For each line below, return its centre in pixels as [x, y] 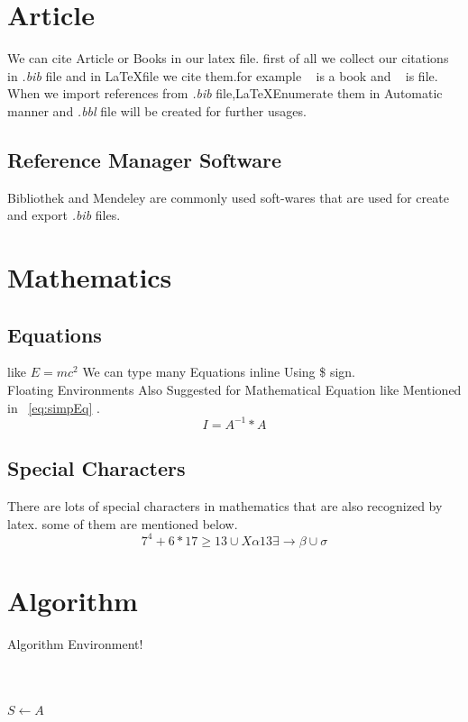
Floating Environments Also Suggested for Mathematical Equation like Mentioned [234, 390]
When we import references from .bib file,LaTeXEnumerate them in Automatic [225, 93]
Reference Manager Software [144, 159]
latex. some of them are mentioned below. [123, 523]
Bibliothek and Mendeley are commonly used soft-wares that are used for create [228, 197]
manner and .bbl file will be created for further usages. [157, 110]
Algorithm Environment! [75, 643]
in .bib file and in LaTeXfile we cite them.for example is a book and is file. [223, 75]
